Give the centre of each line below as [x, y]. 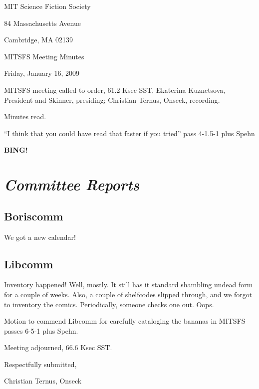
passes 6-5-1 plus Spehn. [41, 330]
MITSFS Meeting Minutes [44, 56]
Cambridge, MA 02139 [39, 40]
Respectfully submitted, [40, 364]
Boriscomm [34, 216]
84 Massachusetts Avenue [42, 23]
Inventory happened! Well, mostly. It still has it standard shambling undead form [129, 285]
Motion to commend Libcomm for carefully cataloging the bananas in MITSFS [125, 321]
